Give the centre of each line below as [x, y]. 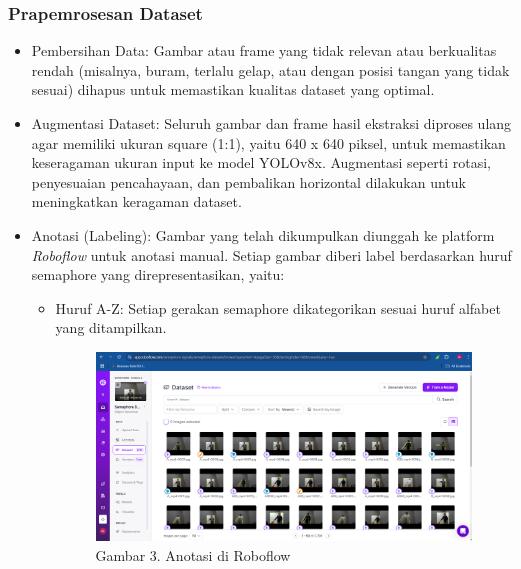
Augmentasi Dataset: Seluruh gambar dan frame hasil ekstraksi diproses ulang [271, 123]
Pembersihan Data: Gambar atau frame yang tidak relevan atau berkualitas [264, 50]
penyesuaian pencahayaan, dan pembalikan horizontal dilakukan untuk [249, 181]
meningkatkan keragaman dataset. [136, 201]
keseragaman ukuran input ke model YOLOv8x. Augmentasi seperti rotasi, [261, 162]
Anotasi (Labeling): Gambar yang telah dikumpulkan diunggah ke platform [263, 234]
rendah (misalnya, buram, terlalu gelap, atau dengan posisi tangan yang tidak [270, 69]
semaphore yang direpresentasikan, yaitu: [158, 274]
